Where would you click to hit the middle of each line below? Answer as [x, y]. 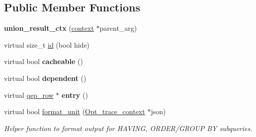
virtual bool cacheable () [43, 61]
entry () [75, 95]
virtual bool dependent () [45, 78]
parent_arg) [118, 28]
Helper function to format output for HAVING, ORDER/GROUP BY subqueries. [128, 128]
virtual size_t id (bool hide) [47, 44]
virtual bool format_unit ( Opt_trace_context [75, 111]
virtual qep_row [29, 95]
